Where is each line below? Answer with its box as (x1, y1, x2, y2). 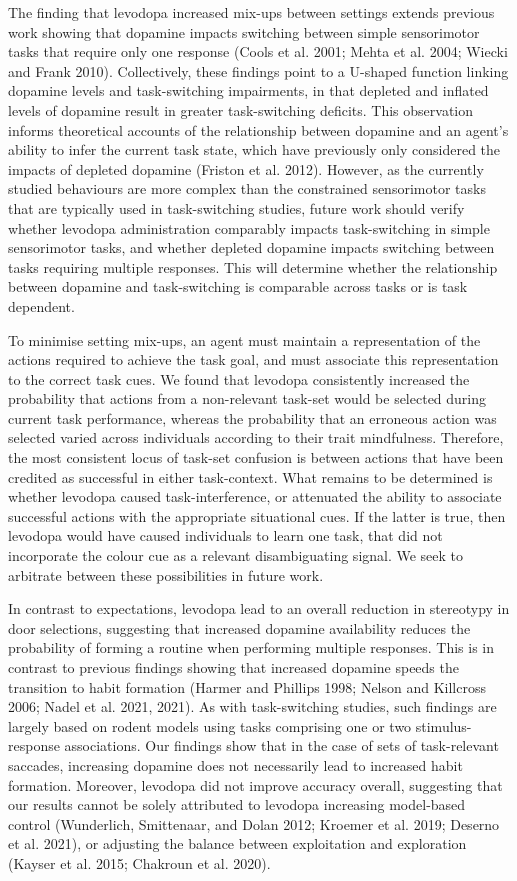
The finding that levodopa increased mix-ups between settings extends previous (8, 2, 495, 22)
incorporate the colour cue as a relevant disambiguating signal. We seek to (8, 545, 464, 566)
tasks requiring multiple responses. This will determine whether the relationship (8, 256, 498, 277)
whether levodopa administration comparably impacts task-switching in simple (8, 217, 490, 238)
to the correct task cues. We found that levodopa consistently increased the (8, 368, 470, 389)
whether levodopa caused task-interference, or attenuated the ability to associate (8, 486, 502, 507)
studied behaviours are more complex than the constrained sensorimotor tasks (8, 178, 486, 199)
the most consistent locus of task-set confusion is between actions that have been (8, 447, 504, 468)
